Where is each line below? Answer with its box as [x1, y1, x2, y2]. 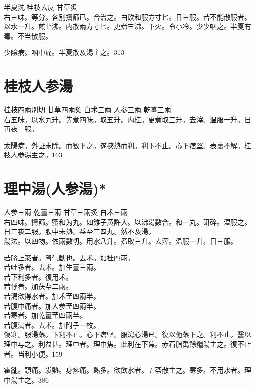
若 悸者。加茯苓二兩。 [4, 281, 73, 291]
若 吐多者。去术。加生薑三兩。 [4, 262, 100, 272]
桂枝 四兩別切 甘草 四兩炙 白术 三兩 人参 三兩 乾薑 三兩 [4, 104, 171, 115]
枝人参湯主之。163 [4, 150, 62, 160]
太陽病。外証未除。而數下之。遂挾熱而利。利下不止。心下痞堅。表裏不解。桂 [4, 140, 251, 150]
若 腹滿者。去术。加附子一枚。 [4, 319, 100, 330]
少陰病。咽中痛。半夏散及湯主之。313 [4, 47, 124, 57]
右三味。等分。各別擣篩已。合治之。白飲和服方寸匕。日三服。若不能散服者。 [4, 11, 251, 22]
